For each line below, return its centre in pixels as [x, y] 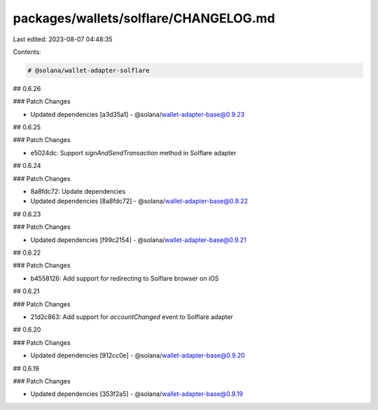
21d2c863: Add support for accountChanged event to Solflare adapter [132, 317]
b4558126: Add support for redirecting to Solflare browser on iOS [125, 278]
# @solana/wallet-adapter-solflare [89, 70]
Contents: [27, 52]
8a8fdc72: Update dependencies [78, 192]
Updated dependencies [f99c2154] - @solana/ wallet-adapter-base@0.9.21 [138, 240]
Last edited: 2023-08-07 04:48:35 [63, 39]
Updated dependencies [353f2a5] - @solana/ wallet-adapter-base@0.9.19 [137, 394]
